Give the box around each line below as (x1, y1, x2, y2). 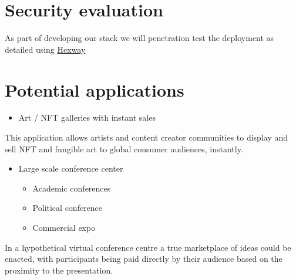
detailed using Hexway (5, 43, 86, 55)
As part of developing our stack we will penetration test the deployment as (5, 32, 274, 44)
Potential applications (5, 77, 184, 101)
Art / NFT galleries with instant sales (18, 111, 156, 124)
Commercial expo (32, 221, 96, 233)
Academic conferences (32, 182, 111, 194)
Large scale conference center (18, 162, 123, 175)
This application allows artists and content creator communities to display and (5, 131, 288, 144)
